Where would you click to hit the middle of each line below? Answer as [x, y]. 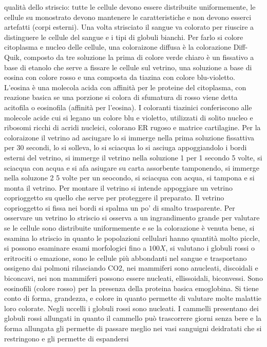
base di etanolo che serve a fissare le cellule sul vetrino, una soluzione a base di [128, 67]
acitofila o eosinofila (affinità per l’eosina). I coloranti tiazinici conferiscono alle [128, 107]
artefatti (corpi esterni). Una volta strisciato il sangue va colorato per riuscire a [129, 27]
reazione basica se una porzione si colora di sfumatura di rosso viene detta [121, 97]
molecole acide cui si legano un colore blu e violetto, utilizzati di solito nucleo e [129, 117]
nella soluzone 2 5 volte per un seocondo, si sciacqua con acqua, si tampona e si [129, 178]
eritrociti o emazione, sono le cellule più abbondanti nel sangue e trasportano [126, 258]
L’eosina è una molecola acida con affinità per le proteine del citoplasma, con [125, 87]
